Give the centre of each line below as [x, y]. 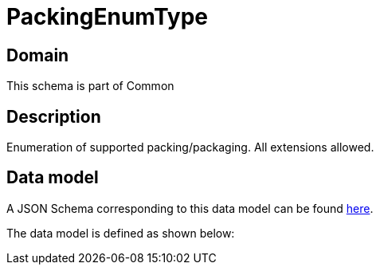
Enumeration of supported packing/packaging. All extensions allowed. [190, 147]
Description [54, 116]
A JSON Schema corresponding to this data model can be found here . [190, 208]
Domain [38, 55]
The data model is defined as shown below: [121, 233]
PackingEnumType [108, 17]
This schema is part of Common [90, 86]
